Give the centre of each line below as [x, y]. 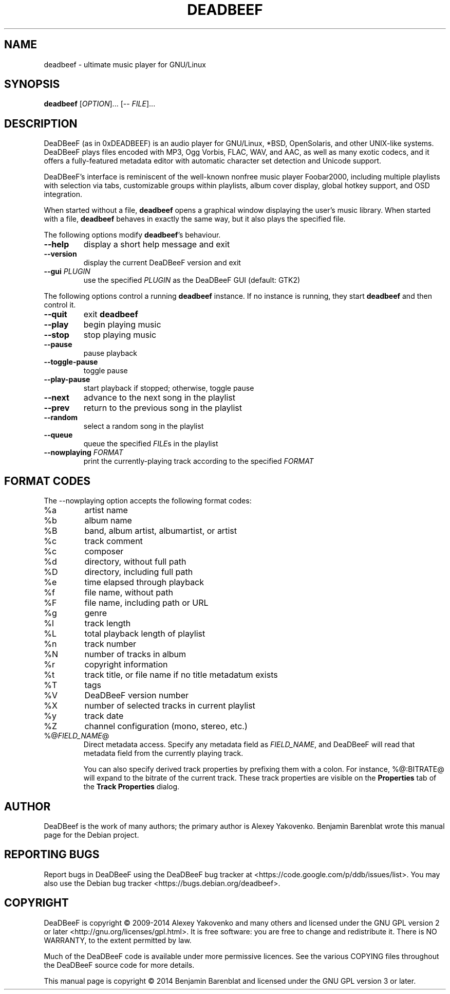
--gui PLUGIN [67, 272]
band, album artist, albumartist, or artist [161, 531]
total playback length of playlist [145, 634]
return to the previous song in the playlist [163, 408]
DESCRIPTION [41, 123]
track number [110, 644]
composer [104, 552]
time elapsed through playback [144, 582]
